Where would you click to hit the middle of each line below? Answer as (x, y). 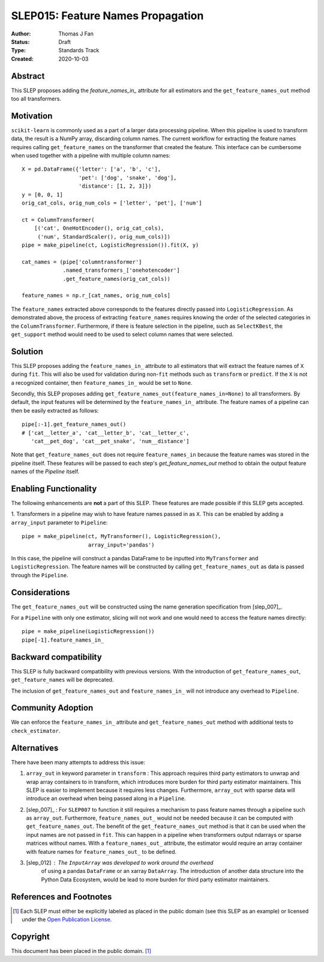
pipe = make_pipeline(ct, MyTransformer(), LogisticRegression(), (121, 536)
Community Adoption (52, 708)
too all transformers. (36, 99)
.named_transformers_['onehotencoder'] (121, 270)
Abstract (28, 76)
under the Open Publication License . (67, 919)
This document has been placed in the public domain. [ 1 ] (81, 951)
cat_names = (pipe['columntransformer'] (82, 262)
